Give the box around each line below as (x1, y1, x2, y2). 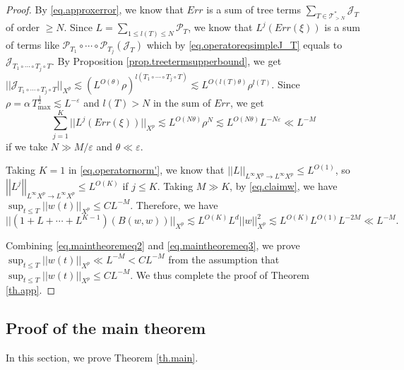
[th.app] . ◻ (6, 282, 55, 297)
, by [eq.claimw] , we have (230, 179, 338, 193)
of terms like (6, 37, 59, 52)
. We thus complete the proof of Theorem (130, 267, 310, 282)
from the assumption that (168, 251, 280, 266)
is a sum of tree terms (206, 2, 301, 16)
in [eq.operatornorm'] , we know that (68, 162, 225, 177)
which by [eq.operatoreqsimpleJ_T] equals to (146, 37, 343, 52)
